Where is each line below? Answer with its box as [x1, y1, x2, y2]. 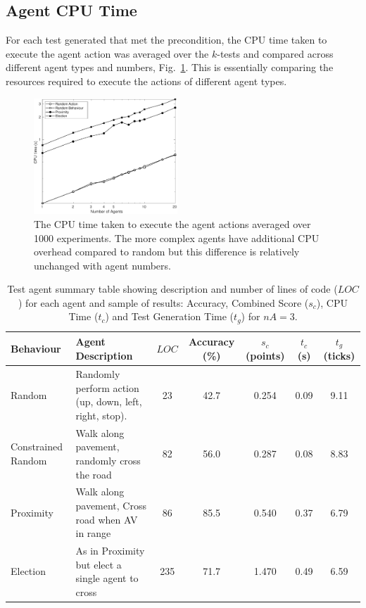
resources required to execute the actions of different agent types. [6, 73, 287, 88]
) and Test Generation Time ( [105, 309, 234, 324]
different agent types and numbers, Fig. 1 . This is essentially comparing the [6, 60, 334, 75]
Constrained [11, 439, 63, 454]
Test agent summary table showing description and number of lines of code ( [7, 281, 338, 296]
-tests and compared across [217, 46, 334, 61]
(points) [246, 348, 285, 362]
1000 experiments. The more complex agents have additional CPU [34, 230, 320, 245]
